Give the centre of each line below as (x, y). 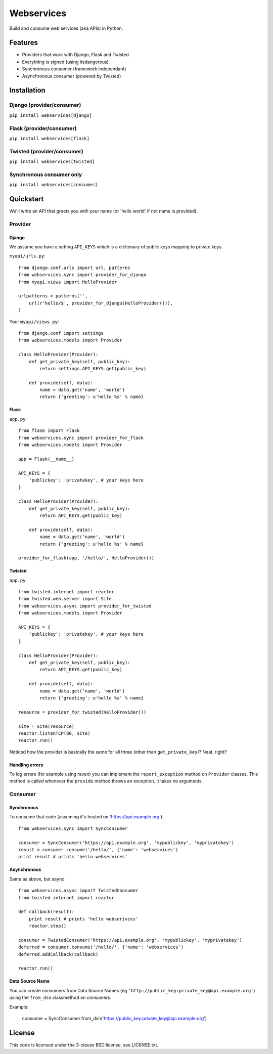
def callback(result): (47, 912)
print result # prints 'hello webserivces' (83, 919)
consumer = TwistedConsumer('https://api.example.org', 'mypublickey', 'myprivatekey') (130, 940)
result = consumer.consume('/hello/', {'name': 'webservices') (98, 849)
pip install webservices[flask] (49, 138)
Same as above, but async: (37, 879)
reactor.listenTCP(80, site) (54, 733)
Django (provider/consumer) (45, 105)
